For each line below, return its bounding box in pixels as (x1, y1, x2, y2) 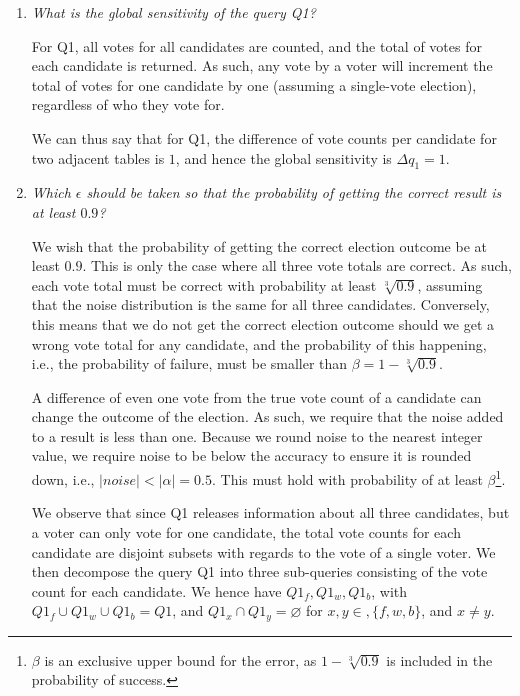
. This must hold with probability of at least (211, 468, 483, 489)
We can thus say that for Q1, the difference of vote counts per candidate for (31, 127, 497, 148)
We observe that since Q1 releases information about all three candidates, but (31, 502, 510, 523)
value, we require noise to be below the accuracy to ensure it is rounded (31, 445, 472, 466)
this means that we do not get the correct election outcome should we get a (31, 313, 495, 334)
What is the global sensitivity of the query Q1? (31, 2, 316, 22)
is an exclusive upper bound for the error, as (44, 649, 317, 670)
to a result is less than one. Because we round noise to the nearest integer (31, 425, 483, 446)
